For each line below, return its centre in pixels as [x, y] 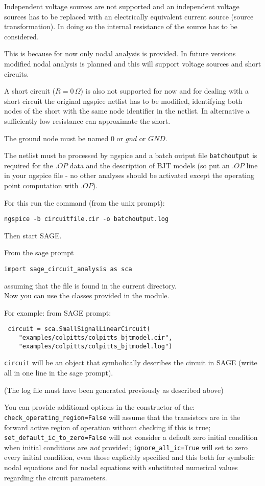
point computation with [41, 185]
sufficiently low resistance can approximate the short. [87, 120]
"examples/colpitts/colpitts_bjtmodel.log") [95, 346]
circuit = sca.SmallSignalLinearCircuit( [79, 329]
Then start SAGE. [33, 235]
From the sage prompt [39, 252]
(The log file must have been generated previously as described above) [114, 390]
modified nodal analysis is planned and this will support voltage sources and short [133, 63]
